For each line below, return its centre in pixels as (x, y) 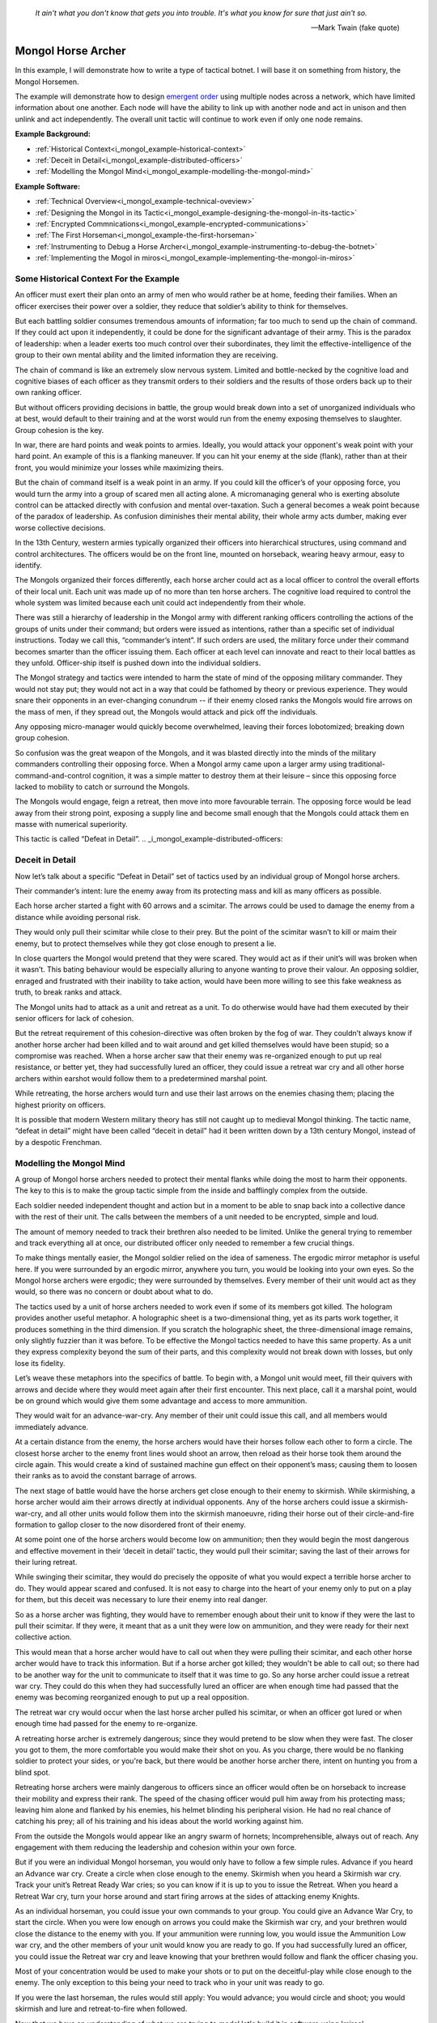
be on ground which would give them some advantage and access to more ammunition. (161, 1401)
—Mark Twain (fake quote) (355, 28)
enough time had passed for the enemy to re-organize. (106, 1724)
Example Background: (53, 134)
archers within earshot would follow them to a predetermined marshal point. (142, 1078)
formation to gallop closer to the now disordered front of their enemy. (131, 1525)
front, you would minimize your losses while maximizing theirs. (119, 467)
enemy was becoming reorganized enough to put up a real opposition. (132, 1697)
